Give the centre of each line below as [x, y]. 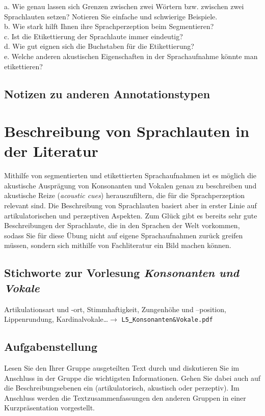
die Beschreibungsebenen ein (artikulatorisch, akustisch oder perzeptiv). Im [122, 388]
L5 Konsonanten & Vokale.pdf [167, 320]
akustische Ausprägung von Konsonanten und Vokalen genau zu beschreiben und [130, 185]
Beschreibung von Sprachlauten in [127, 131]
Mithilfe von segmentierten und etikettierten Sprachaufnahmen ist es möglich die [130, 175]
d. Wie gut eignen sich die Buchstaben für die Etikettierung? [99, 46]
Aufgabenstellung [51, 346]
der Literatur [51, 151]
